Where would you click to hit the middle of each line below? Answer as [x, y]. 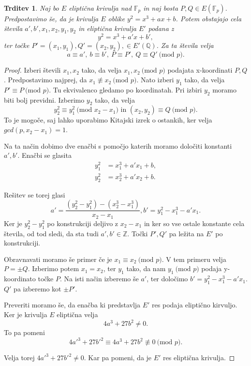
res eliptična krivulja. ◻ [199, 358]
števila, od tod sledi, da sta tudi [51, 233]
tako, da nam [146, 268]
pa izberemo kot [37, 288]
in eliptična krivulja [107, 28]
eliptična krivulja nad [100, 8]
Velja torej [19, 358]
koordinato [20, 279]
